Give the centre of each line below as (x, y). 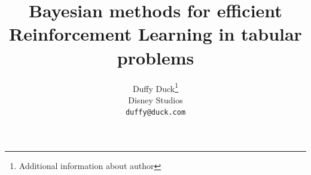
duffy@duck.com (155, 113)
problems (155, 57)
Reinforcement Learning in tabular (155, 34)
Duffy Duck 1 (155, 87)
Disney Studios (155, 99)
